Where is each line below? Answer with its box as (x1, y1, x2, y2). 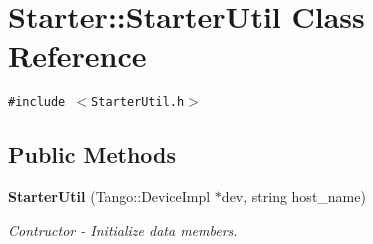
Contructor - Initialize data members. (8, 219, 238, 240)
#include (8, 95, 66, 110)
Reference (8, 35, 147, 76)
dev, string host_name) (221, 186, 366, 207)
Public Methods (8, 139, 177, 170)
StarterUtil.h (91, 95, 185, 110)
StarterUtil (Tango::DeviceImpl (8, 186, 211, 207)
